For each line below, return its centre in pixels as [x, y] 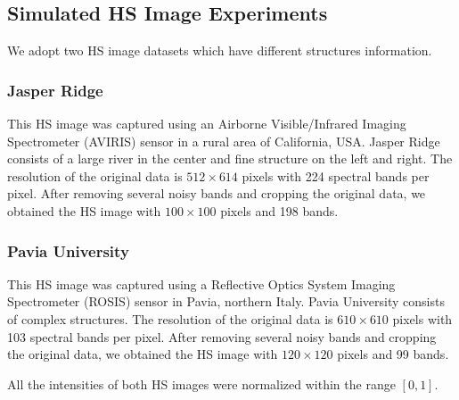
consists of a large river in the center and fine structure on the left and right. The [230, 158]
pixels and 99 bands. [393, 354]
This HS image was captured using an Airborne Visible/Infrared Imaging [207, 124]
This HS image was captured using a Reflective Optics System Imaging [201, 283]
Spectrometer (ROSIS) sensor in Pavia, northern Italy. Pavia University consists [226, 301]
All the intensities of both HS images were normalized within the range [201, 383]
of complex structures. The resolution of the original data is [170, 318]
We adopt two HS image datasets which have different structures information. [220, 50]
